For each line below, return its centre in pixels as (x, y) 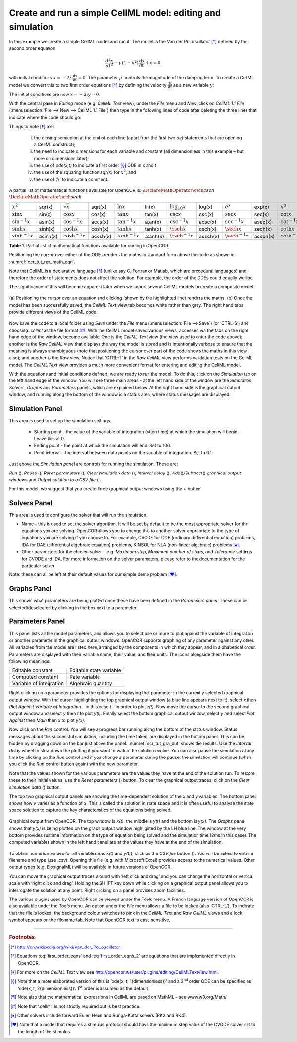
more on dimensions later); (61, 158)
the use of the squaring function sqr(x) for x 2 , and (85, 172)
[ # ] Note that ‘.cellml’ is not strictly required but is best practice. (75, 1006)
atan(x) (153, 222)
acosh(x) (101, 236)
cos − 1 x (73, 221)
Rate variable (85, 677)
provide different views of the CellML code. (53, 312)
